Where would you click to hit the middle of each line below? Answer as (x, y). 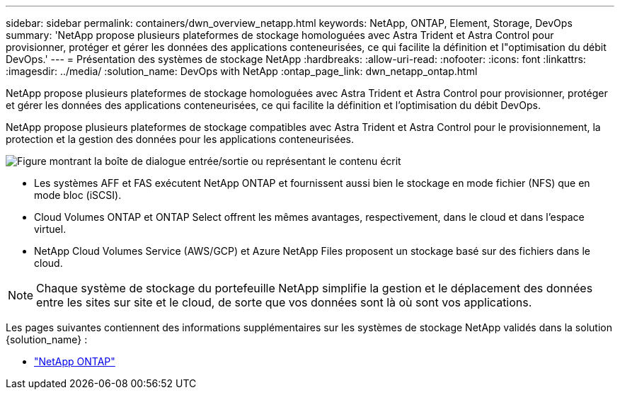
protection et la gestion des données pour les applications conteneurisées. (180, 139)
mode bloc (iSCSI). (78, 195)
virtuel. (50, 229)
